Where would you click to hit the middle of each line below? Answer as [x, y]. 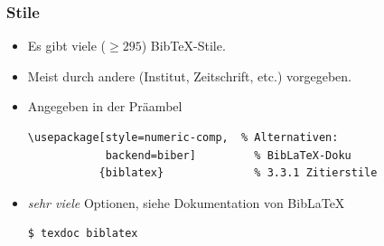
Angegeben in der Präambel [105, 106]
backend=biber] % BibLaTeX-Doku [228, 155]
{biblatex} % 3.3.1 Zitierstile [238, 173]
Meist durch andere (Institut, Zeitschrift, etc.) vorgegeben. [189, 76]
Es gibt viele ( [67, 46]
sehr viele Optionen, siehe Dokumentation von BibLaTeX [186, 202]
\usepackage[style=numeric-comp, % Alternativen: [183, 137]
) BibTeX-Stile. [183, 46]
